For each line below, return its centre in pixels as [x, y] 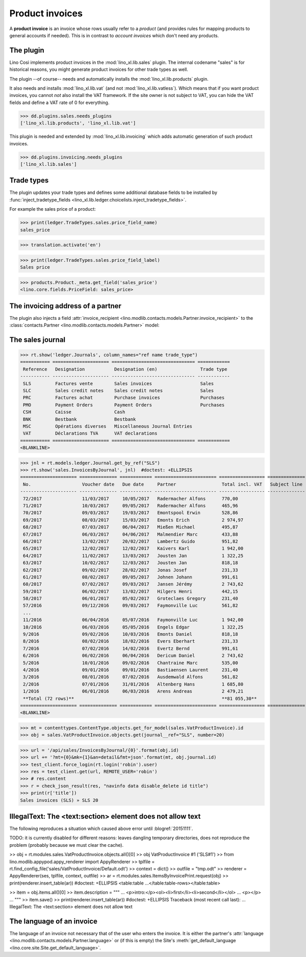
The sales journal [37, 339]
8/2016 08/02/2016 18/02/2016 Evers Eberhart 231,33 [131, 641]
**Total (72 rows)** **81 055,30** [140, 698]
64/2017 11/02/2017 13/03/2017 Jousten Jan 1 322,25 [133, 556]
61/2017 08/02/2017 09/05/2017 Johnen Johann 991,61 [131, 577]
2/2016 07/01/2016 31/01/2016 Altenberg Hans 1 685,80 [133, 684]
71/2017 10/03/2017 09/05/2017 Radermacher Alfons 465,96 [131, 506]
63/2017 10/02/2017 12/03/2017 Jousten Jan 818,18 [131, 563]
